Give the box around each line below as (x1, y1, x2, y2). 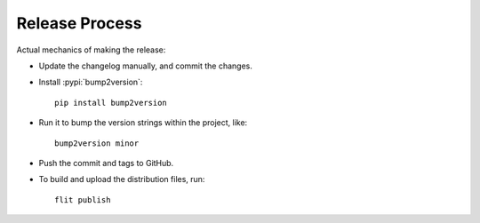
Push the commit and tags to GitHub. (38, 157, 174, 168)
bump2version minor (54, 138, 140, 148)
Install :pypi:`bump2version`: (38, 76, 143, 88)
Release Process (16, 13, 142, 33)
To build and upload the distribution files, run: (38, 174, 205, 185)
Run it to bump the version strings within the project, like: (38, 117, 248, 128)
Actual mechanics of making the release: (16, 44, 166, 55)
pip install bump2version (54, 98, 168, 108)
